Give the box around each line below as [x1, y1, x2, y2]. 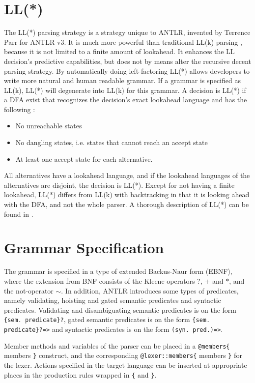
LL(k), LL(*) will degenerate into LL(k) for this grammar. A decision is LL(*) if [4, 85, 246, 95]
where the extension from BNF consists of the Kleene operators [4, 275, 195, 286]
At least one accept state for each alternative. [15, 153, 153, 164]
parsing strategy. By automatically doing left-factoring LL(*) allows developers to [4, 65, 250, 76]
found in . [4, 208, 33, 219]
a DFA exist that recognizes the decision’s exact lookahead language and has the [4, 94, 247, 105]
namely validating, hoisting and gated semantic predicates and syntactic [4, 295, 221, 305]
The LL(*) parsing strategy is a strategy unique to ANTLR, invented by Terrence [4, 27, 251, 37]
